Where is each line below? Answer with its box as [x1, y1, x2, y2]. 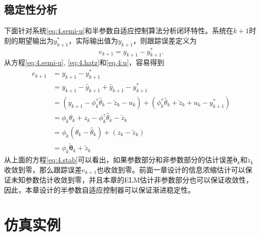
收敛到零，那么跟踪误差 [4, 164, 82, 174]
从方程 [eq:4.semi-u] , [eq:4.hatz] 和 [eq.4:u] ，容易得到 [4, 57, 165, 68]
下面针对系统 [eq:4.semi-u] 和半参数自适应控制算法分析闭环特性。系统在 [4, 25, 233, 36]
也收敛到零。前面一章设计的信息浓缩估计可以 [96, 164, 245, 174]
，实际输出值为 [68, 35, 118, 45]
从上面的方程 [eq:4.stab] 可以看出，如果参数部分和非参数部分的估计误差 [4, 154, 233, 165]
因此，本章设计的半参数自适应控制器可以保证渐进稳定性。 [4, 184, 195, 195]
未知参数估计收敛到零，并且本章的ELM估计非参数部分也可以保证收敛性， [11, 174, 253, 185]
